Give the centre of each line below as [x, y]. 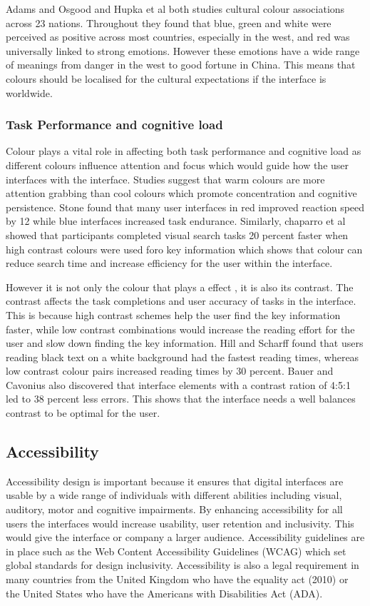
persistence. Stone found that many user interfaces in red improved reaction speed [185, 207]
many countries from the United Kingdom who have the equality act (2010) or [177, 579]
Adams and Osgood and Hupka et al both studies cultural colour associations [175, 9]
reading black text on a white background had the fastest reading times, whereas [183, 357]
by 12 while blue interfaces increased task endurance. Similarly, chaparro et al [176, 221]
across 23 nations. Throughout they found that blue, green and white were [169, 22]
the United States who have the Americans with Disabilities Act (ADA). [164, 593]
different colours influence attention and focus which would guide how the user [178, 165]
